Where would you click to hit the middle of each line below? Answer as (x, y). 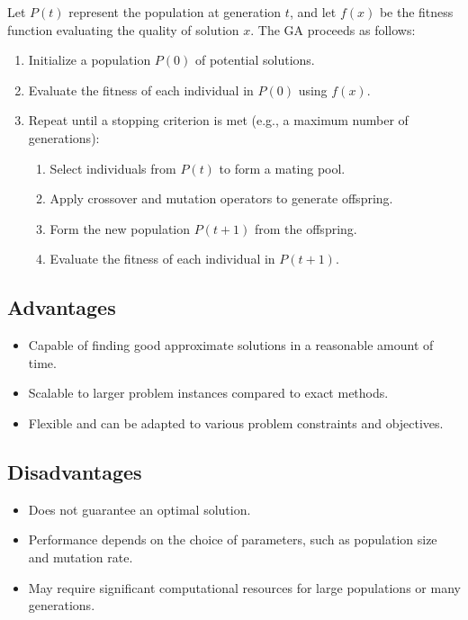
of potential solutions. (255, 60)
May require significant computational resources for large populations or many (244, 587)
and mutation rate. (81, 557)
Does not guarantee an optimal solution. (139, 509)
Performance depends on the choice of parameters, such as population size (233, 539)
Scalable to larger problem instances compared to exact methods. (208, 393)
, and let (313, 12)
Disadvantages (75, 471)
